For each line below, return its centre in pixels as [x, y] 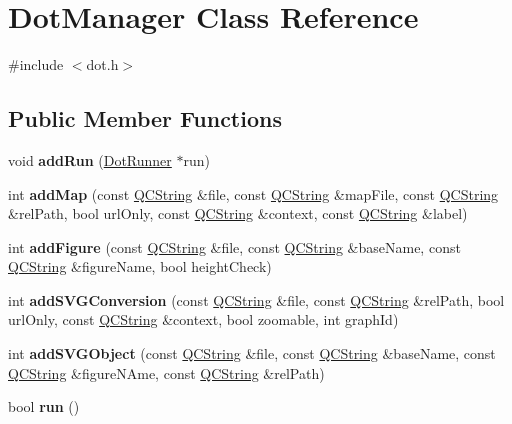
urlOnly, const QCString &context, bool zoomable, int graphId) [203, 319]
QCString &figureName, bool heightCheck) [140, 266]
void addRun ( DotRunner [90, 159]
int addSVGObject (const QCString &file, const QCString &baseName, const [252, 353]
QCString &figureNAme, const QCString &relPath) [166, 372]
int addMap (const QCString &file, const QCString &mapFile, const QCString [253, 193]
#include [36, 64]
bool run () [44, 406]
